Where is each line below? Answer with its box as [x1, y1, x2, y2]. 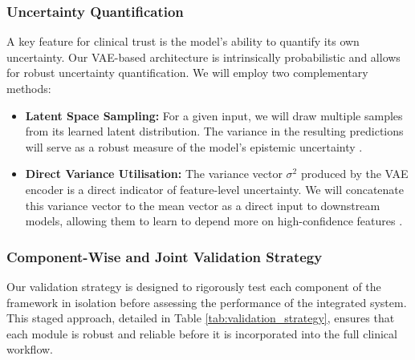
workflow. [6, 341, 53, 358]
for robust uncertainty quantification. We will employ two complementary [6, 64, 368, 81]
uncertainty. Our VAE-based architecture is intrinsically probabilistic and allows [6, 48, 401, 65]
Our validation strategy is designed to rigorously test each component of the [6, 277, 381, 294]
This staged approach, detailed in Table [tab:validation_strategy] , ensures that [6, 309, 395, 326]
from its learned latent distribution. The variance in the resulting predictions [25, 123, 404, 140]
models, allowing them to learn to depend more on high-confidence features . [25, 212, 403, 229]
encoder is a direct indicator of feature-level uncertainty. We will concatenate [25, 180, 405, 197]
